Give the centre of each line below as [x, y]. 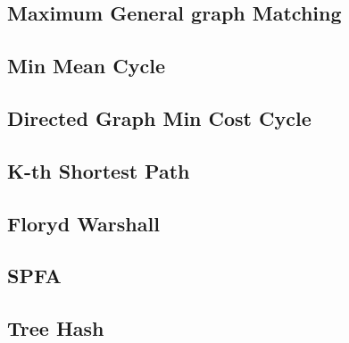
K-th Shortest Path [99, 170]
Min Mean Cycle [86, 66]
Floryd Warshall [83, 223]
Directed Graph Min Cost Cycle [159, 117]
